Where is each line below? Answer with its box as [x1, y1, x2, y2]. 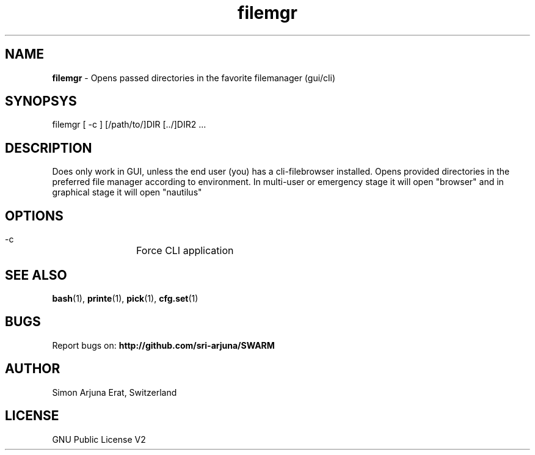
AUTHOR [5, 361, 60, 377]
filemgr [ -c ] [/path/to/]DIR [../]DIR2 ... [52, 119, 206, 130]
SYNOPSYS [5, 93, 77, 109]
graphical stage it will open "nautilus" [52, 187, 202, 198]
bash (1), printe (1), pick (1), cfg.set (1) [52, 293, 198, 304]
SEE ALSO [5, 267, 67, 283]
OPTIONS [5, 208, 64, 224]
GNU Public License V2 [52, 434, 146, 445]
